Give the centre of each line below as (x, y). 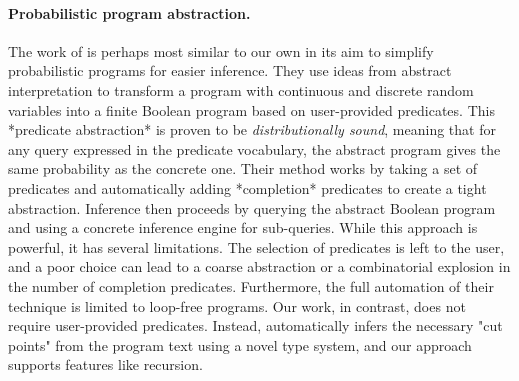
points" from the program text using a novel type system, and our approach (240, 344)
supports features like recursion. (105, 364)
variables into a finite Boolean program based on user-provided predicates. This (251, 109)
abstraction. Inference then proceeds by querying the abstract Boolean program (252, 207)
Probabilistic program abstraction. (129, 12)
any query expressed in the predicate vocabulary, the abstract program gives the (254, 148)
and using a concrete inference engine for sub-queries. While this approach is (243, 227)
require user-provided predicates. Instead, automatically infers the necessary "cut (255, 325)
